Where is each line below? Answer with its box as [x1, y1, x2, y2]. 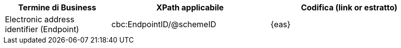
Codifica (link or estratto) [301, 2, 398, 12]
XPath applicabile [156, 2, 224, 12]
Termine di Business [18, 2, 97, 12]
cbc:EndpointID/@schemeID [111, 19, 216, 29]
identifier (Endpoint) [5, 24, 79, 34]
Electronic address [5, 14, 75, 24]
